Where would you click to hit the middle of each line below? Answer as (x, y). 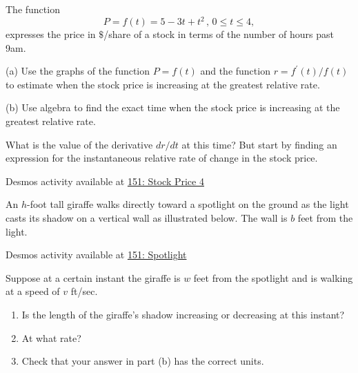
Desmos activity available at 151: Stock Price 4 (105, 181)
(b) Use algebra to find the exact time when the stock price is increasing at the (173, 107)
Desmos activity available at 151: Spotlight (96, 255)
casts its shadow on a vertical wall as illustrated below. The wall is (147, 218)
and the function (235, 71)
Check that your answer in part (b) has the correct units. (143, 361)
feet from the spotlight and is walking (273, 277)
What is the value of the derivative (79, 144)
